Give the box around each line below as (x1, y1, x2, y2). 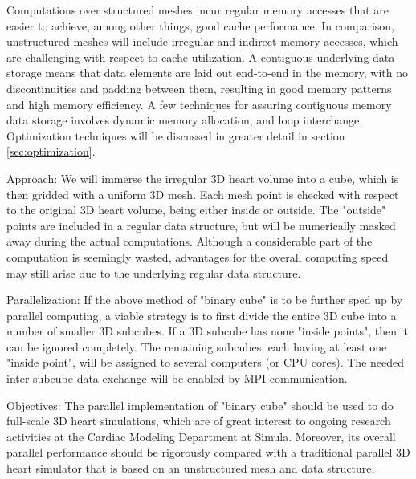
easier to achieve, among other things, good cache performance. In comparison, (6, 17, 395, 34)
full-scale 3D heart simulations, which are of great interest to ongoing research (6, 412, 391, 429)
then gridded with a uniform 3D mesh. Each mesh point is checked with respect (6, 185, 399, 202)
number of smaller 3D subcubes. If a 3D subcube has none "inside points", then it (6, 323, 408, 339)
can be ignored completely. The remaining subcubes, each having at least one (6, 338, 387, 355)
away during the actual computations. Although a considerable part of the (6, 233, 373, 250)
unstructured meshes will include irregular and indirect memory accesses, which (6, 33, 398, 50)
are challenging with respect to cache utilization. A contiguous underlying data (6, 48, 395, 65)
